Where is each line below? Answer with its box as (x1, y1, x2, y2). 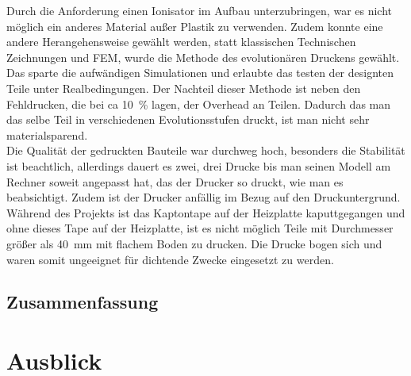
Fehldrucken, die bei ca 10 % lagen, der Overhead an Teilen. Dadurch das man (6, 95, 391, 112)
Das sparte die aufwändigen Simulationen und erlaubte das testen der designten (6, 64, 394, 81)
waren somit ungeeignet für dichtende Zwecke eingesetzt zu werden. (6, 251, 334, 267)
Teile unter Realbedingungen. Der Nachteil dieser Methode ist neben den (6, 79, 361, 96)
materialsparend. (6, 126, 88, 143)
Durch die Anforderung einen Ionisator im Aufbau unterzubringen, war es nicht (6, 2, 393, 18)
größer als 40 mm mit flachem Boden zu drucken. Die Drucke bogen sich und (6, 235, 382, 251)
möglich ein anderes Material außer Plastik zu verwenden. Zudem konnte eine (6, 17, 383, 34)
